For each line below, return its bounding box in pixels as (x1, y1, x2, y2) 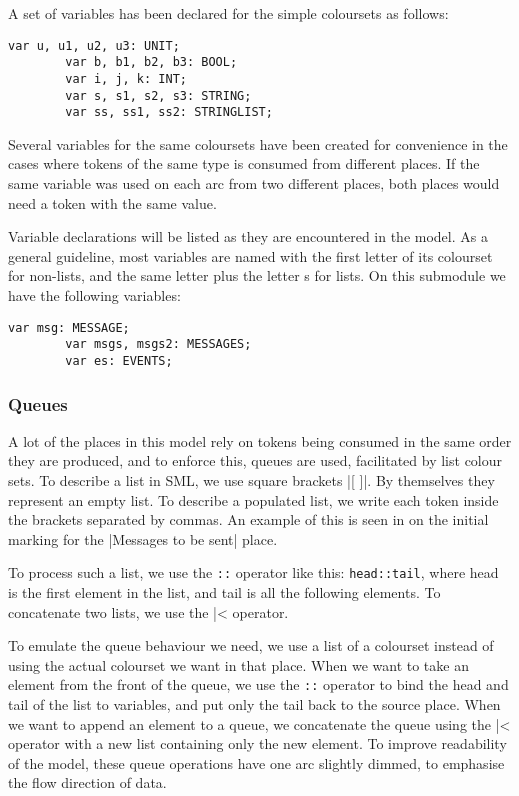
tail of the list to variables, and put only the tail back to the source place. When (8, 694, 501, 715)
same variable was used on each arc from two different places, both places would (8, 173, 500, 194)
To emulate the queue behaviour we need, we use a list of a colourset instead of (8, 635, 494, 656)
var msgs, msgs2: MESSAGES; (65, 337, 252, 352)
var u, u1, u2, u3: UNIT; (8, 38, 180, 53)
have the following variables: (8, 285, 181, 306)
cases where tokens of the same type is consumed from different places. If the (8, 153, 480, 174)
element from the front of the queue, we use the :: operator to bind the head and (8, 674, 509, 695)
